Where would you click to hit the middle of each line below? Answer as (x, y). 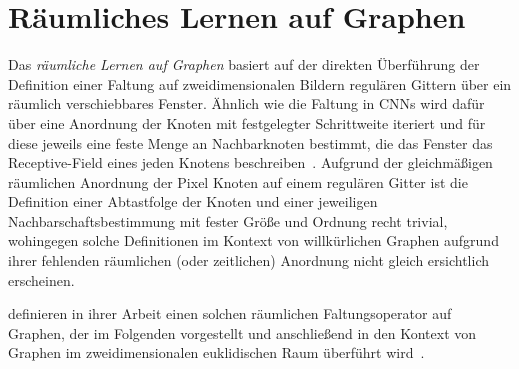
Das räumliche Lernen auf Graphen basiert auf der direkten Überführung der (244, 64)
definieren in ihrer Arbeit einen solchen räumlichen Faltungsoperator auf (230, 313)
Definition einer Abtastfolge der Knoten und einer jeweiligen (193, 201)
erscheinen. (41, 279)
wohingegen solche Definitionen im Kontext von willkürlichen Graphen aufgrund (253, 240)
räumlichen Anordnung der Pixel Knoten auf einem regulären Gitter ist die (238, 181)
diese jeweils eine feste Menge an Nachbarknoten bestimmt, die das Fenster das (250, 142)
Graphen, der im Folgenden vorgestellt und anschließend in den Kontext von (242, 332)
